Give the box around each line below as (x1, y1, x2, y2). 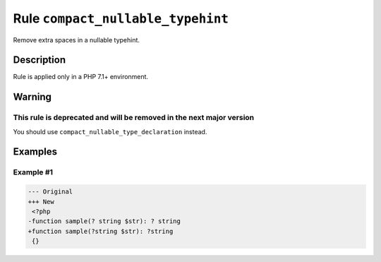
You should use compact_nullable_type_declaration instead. (13, 127, 207, 136)
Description (13, 54, 66, 66)
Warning (13, 91, 52, 103)
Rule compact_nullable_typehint (13, 11, 229, 26)
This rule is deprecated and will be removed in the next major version (13, 113, 255, 123)
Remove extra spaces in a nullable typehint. (13, 35, 140, 44)
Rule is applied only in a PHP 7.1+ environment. (13, 73, 148, 81)
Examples (13, 145, 58, 158)
